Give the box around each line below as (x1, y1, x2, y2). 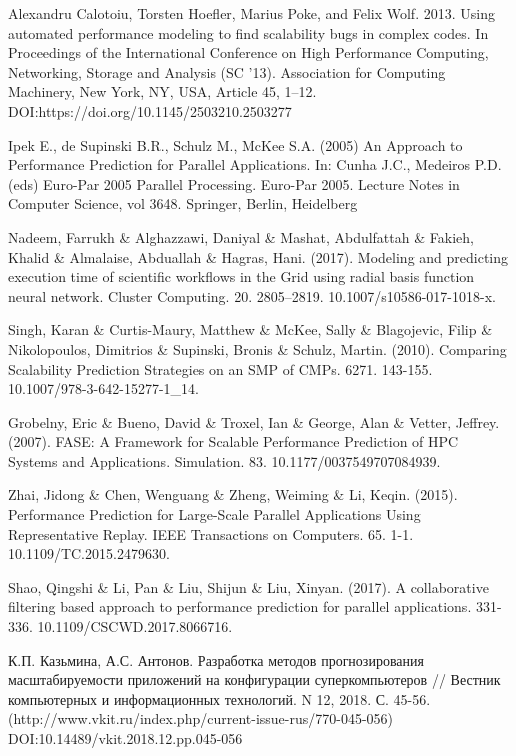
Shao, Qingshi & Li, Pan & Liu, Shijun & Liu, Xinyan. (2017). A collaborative (8, 576, 489, 597)
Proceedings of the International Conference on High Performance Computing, (8, 42, 489, 63)
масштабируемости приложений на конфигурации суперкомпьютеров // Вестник (8, 669, 501, 690)
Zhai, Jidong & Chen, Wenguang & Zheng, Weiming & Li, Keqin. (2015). (8, 484, 458, 505)
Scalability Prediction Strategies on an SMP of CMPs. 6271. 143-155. (8, 358, 433, 379)
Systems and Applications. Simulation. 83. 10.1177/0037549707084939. (8, 450, 441, 471)
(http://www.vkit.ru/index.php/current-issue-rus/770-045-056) (8, 708, 394, 729)
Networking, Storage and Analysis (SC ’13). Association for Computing (8, 61, 446, 82)
